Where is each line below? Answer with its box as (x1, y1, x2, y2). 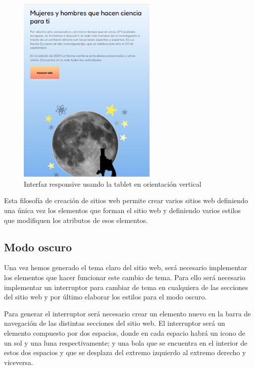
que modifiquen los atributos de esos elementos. (4, 215, 148, 225)
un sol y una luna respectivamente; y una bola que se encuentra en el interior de (4, 337, 248, 348)
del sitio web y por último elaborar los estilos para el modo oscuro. (4, 292, 207, 302)
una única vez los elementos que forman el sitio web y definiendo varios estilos (4, 205, 241, 216)
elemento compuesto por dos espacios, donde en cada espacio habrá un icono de (4, 328, 246, 338)
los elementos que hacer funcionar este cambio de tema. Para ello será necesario (4, 272, 246, 283)
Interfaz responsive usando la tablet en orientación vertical (24, 178, 202, 189)
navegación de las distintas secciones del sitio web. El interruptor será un (4, 318, 225, 328)
